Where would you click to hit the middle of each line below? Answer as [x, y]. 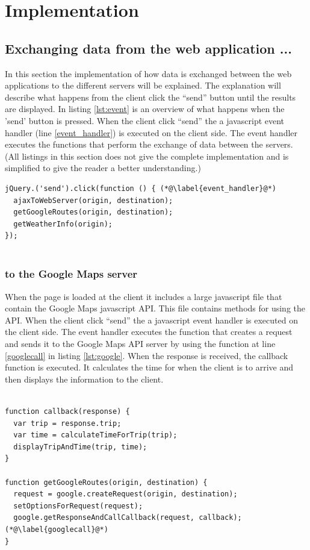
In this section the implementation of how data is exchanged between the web [148, 73]
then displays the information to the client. [84, 379]
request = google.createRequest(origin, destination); [126, 494]
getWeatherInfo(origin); [63, 224]
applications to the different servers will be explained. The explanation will [143, 85]
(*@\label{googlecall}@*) [57, 529]
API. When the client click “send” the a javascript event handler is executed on [151, 320]
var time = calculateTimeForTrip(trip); [95, 435]
